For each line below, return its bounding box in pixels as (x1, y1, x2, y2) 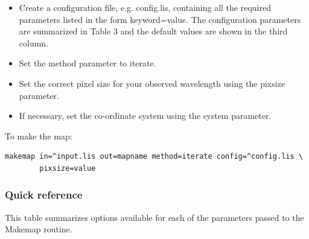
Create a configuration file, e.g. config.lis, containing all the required (19, 1, 271, 13)
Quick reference (5, 187, 83, 202)
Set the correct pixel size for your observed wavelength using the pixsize (19, 77, 285, 89)
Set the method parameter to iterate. (19, 57, 156, 69)
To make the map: (5, 129, 72, 142)
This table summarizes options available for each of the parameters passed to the (5, 211, 304, 223)
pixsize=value (39, 164, 96, 173)
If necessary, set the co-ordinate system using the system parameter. (19, 109, 272, 122)
